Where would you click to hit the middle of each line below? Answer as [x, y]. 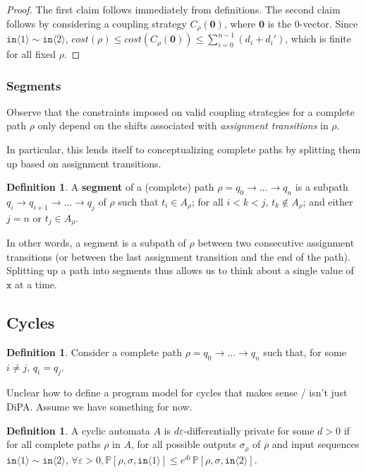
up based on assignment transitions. [84, 163]
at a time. [36, 284]
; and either [328, 202]
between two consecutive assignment [276, 243]
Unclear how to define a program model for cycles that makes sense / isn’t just [177, 393]
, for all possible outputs [183, 444]
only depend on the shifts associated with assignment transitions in [183, 125]
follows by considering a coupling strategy [97, 23]
